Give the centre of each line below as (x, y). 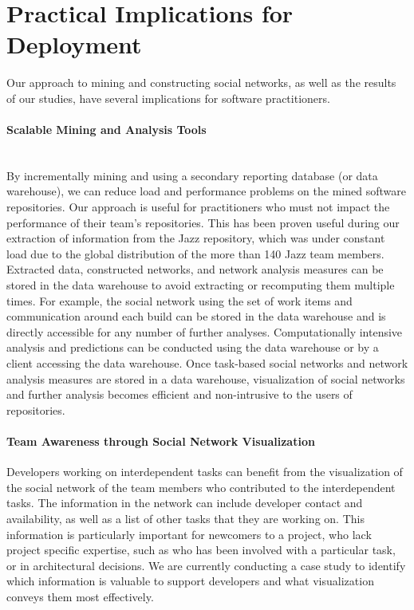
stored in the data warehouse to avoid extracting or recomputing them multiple (201, 285)
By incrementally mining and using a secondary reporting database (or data (192, 175)
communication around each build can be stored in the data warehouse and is (196, 316)
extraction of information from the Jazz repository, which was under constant (196, 238)
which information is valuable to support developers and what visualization (190, 581)
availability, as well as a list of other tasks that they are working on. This (185, 518)
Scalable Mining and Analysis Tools (106, 130)
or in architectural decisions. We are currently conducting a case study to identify (206, 565)
